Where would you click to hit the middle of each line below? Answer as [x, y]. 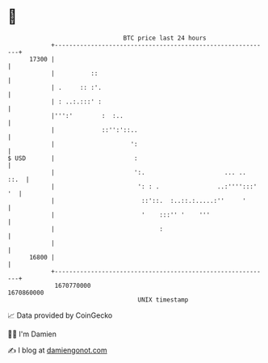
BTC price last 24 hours [165, 38]
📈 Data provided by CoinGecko [60, 315]
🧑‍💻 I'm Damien [32, 334]
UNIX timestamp [163, 300]
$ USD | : [73, 158]
